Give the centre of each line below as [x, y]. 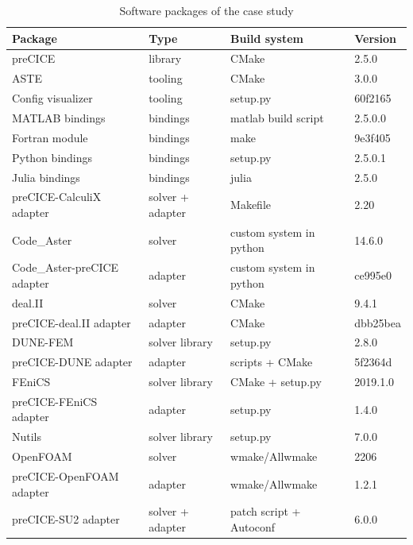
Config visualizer [52, 98]
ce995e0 [373, 275]
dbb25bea [378, 322]
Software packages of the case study [206, 10]
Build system [267, 38]
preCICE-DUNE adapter [72, 362]
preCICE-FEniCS [55, 401]
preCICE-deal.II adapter [71, 322]
